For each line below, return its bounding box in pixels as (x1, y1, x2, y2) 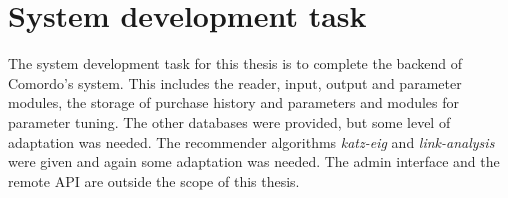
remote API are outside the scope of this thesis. (8, 170, 300, 191)
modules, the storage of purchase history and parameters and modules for (8, 92, 460, 113)
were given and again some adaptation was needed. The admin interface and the (8, 151, 500, 172)
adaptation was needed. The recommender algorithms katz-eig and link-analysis (8, 131, 495, 152)
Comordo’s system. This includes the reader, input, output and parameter (8, 72, 462, 93)
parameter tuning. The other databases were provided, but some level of (8, 111, 451, 132)
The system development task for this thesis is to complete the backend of (8, 53, 462, 74)
